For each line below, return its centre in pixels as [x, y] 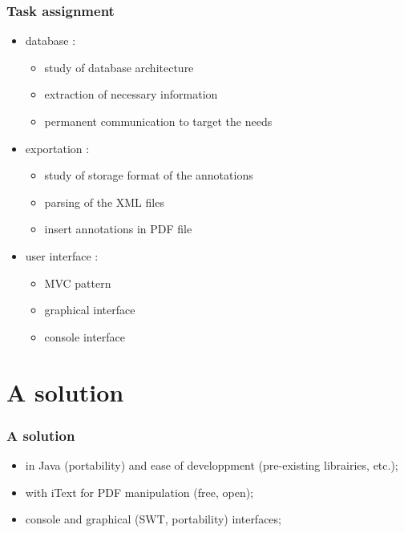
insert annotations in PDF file [118, 229]
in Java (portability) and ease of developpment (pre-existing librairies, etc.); [212, 464]
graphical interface [90, 310]
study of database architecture [119, 67]
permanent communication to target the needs [158, 121]
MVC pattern [78, 283]
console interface [85, 336]
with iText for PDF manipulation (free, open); [139, 492]
